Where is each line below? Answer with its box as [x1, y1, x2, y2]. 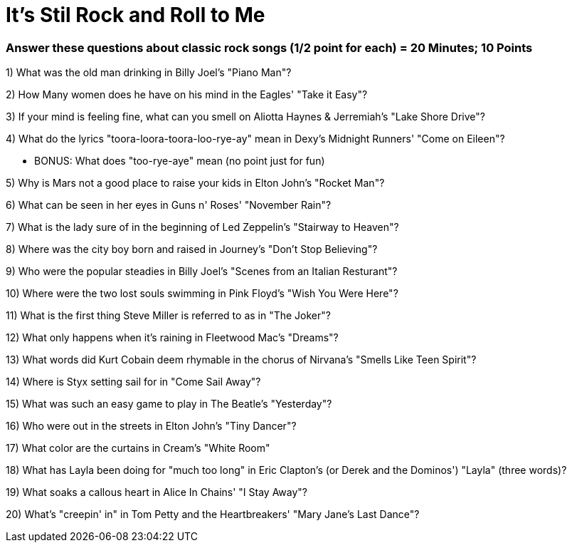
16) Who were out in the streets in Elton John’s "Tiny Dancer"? [6, 420, 297, 433]
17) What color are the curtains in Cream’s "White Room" [6, 442, 270, 455]
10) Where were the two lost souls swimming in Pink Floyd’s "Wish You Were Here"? [6, 287, 398, 300]
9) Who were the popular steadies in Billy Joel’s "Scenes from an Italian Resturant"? [6, 265, 398, 278]
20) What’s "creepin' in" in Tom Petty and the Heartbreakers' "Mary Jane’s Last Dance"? [6, 508, 420, 521]
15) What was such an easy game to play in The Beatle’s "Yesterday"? [6, 398, 332, 410]
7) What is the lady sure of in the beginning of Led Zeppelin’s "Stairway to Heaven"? [6, 221, 399, 234]
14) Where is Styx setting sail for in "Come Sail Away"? [6, 376, 261, 388]
